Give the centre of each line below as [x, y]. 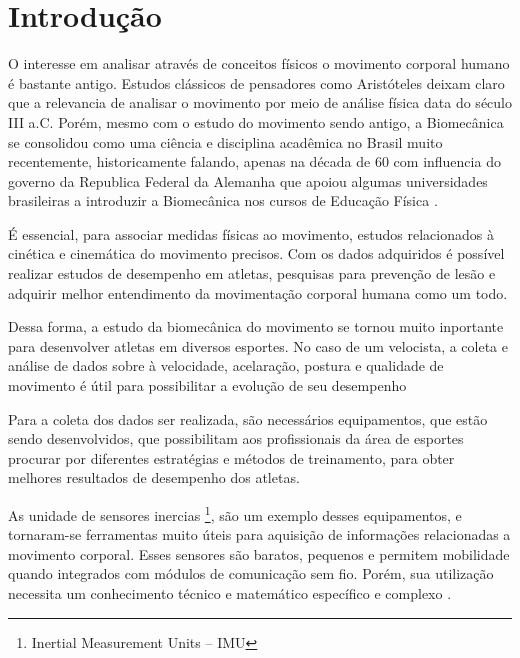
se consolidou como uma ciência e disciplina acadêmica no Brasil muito [225, 141]
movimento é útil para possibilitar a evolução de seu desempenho [207, 385]
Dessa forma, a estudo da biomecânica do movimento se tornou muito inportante [256, 326]
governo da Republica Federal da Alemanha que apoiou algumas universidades [248, 180]
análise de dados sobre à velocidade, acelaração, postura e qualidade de [226, 365]
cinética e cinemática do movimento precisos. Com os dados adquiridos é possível [256, 253]
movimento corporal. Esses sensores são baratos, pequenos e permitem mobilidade [259, 553]
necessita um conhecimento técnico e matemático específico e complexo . [230, 593]
